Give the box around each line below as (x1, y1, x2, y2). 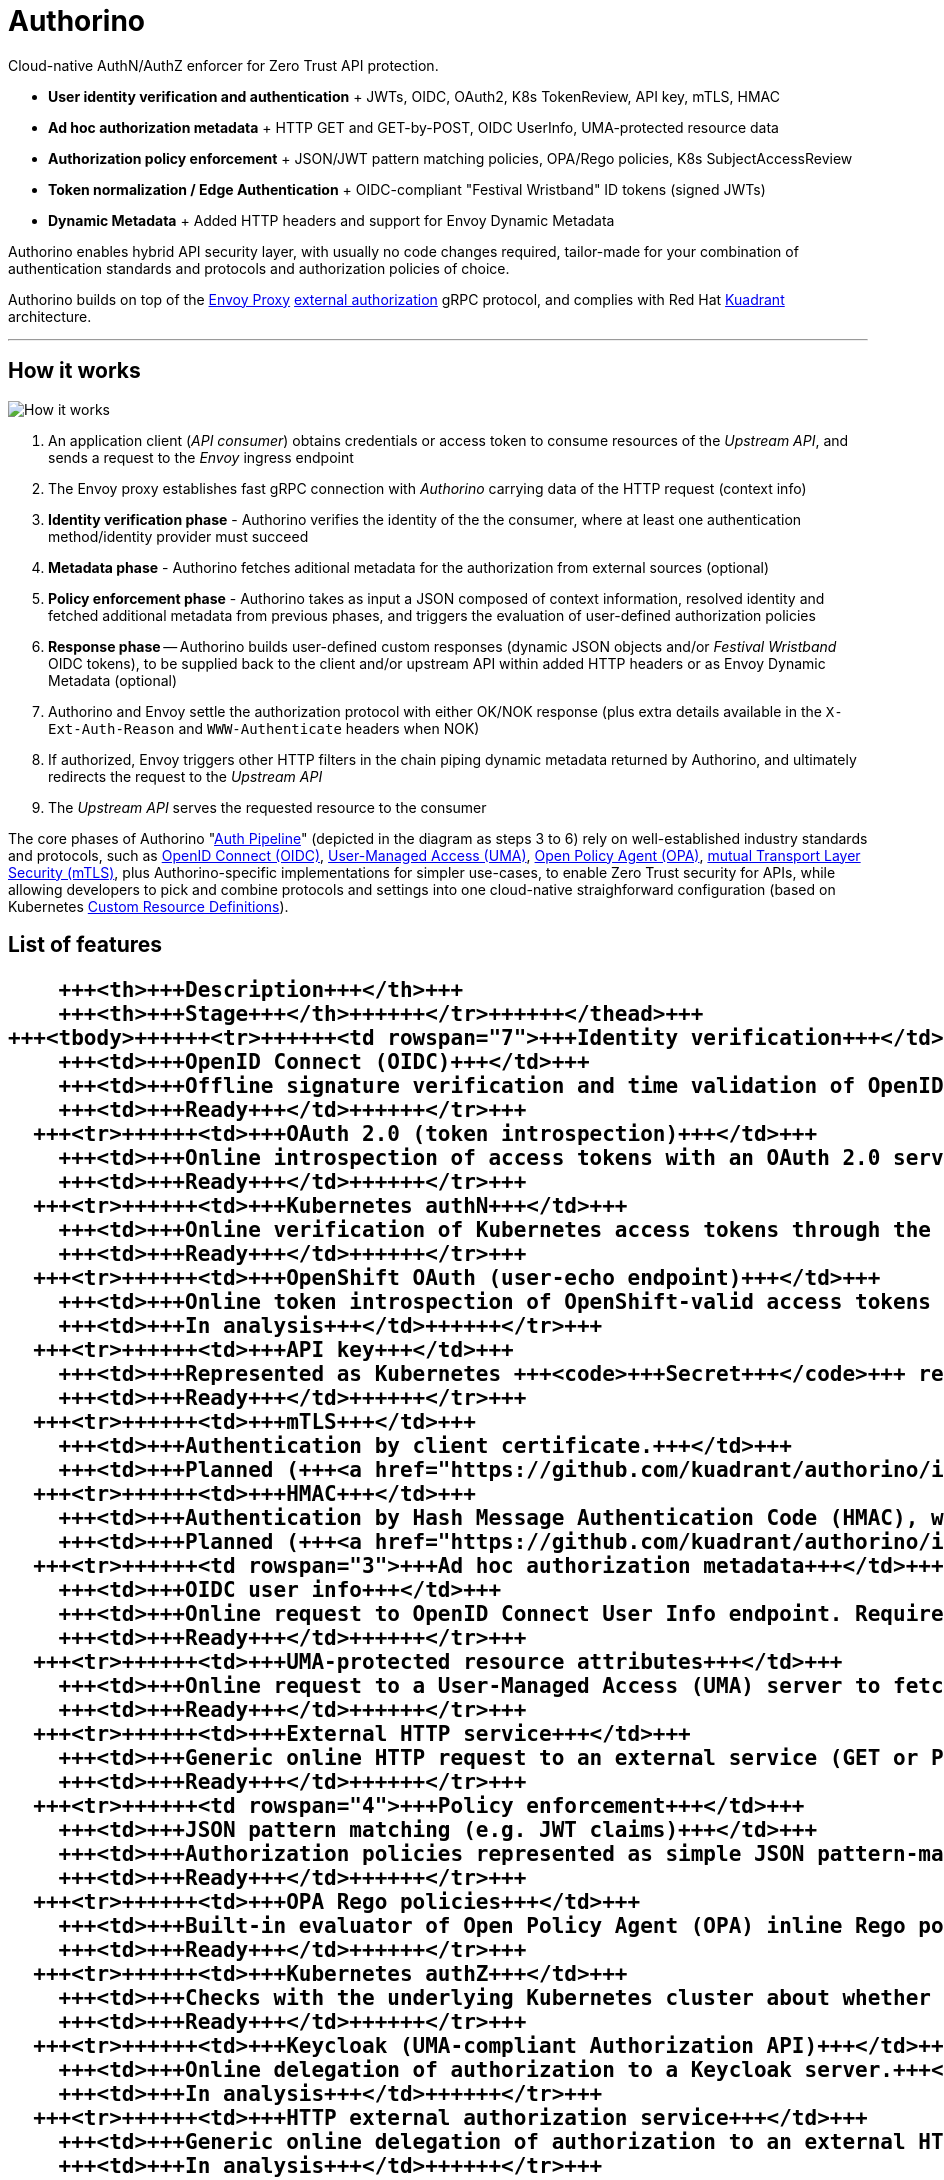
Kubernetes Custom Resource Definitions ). (8, 897, 289, 915)
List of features (8, 932, 163, 958)
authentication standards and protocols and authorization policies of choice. (8, 259, 510, 277)
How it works (8, 358, 141, 384)
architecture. (8, 307, 92, 325)
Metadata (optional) (48, 671, 178, 689)
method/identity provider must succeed (48, 527, 309, 545)
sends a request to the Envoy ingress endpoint (48, 448, 354, 466)
